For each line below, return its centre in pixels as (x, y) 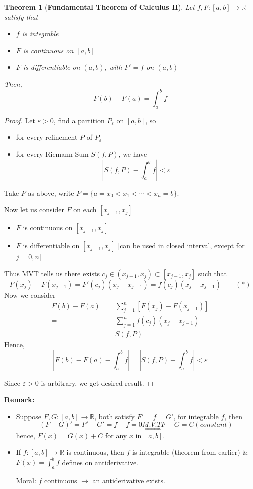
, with (113, 67)
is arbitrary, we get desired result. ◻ (97, 382)
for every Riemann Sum (52, 154)
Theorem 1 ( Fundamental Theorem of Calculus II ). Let (99, 7)
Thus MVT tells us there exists (52, 273)
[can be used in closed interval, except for (181, 246)
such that (213, 273)
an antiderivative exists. (129, 481)
